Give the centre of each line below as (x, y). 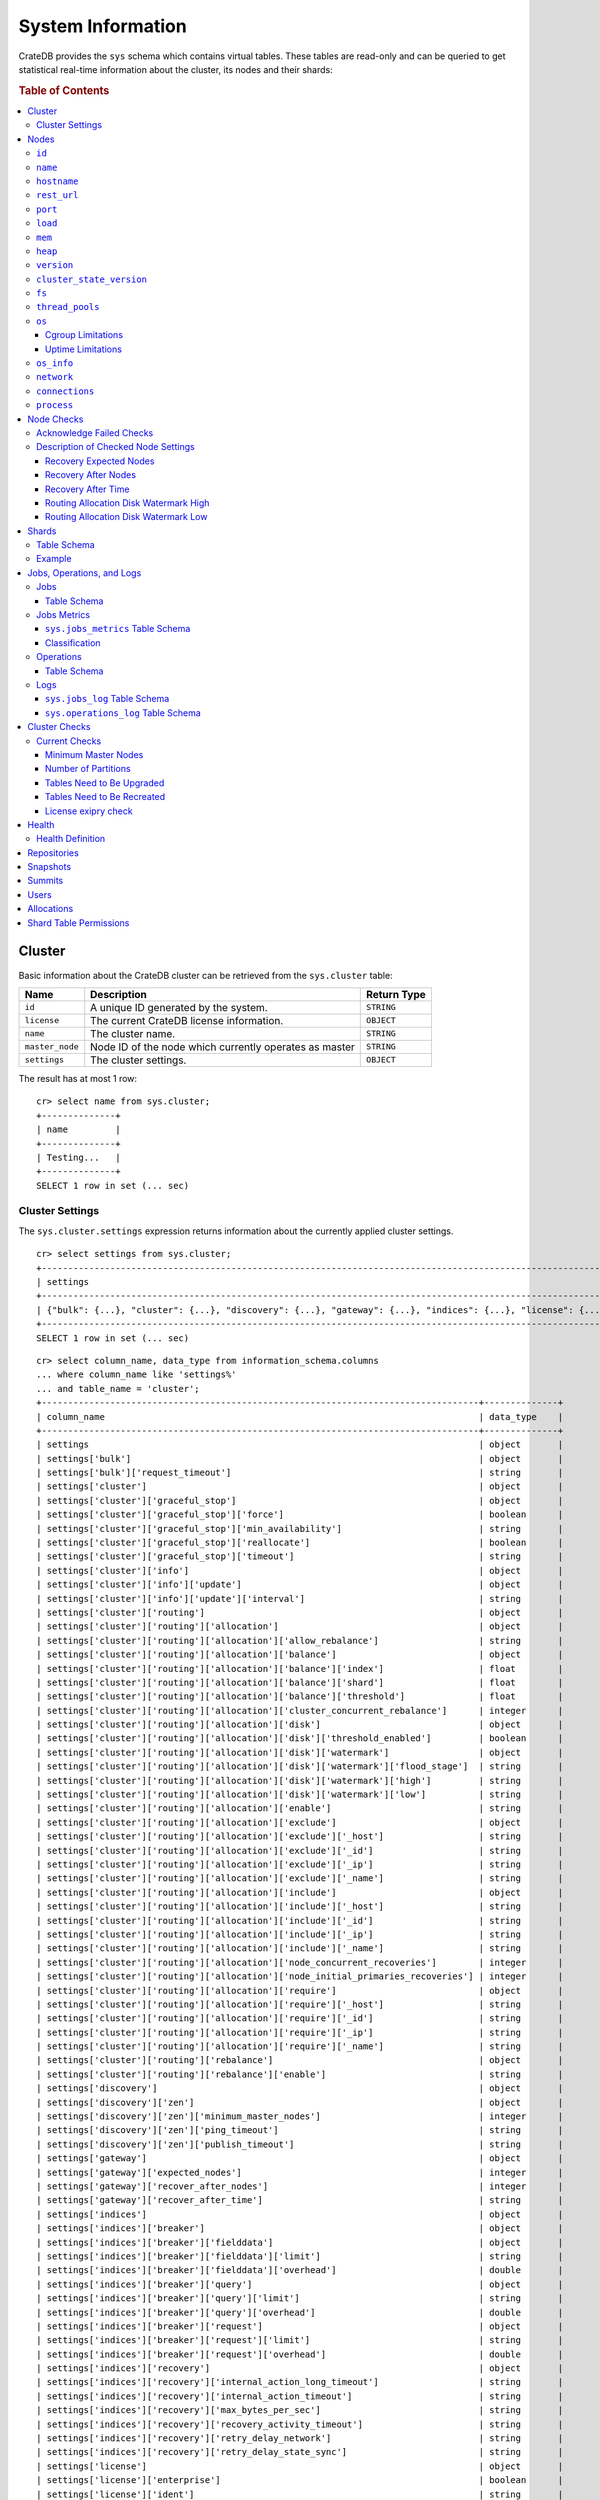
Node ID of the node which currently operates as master (222, 1047)
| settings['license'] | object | (300, 2466)
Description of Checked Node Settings (115, 447)
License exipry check (89, 811)
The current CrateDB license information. (187, 1020)
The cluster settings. (138, 1060)
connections (65, 391)
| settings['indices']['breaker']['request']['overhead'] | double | (300, 2354)
